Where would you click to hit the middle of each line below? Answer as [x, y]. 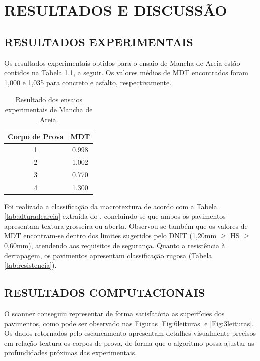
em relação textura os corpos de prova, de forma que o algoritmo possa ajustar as [129, 343]
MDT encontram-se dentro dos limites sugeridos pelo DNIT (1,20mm [110, 236]
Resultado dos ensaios [49, 99]
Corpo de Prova [36, 137]
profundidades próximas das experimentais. [71, 353]
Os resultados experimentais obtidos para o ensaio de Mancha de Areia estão [122, 63]
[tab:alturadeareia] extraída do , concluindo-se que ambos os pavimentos [115, 216]
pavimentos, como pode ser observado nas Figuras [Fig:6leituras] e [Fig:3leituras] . [129, 323]
